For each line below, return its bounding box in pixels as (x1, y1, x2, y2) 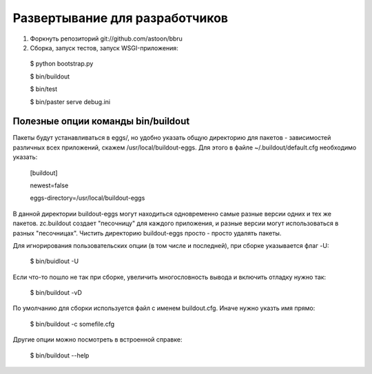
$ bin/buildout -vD (30, 289, 83, 297)
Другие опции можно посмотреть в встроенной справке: (12, 335, 183, 344)
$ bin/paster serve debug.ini (30, 97, 110, 106)
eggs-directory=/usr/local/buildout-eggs (30, 194, 145, 202)
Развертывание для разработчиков (12, 10, 229, 25)
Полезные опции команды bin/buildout (12, 116, 190, 127)
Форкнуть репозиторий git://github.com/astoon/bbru (30, 34, 183, 43)
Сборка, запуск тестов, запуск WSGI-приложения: (30, 43, 178, 52)
